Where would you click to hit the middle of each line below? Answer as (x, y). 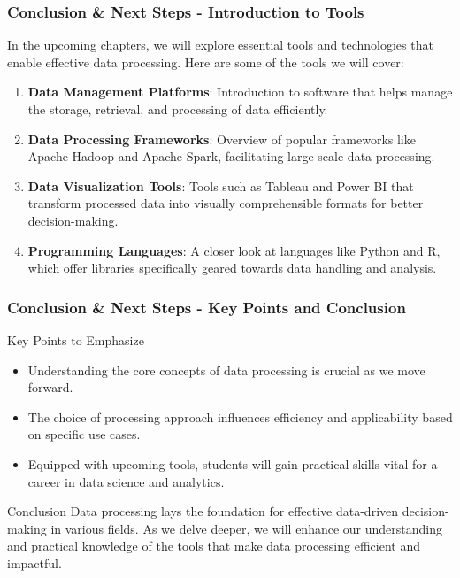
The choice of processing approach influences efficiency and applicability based (240, 416)
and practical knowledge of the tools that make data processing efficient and (214, 546)
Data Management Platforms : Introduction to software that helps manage (240, 92)
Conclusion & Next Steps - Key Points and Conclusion (207, 307)
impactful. (34, 563)
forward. (50, 387)
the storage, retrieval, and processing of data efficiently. (178, 109)
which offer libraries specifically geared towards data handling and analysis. (232, 268)
